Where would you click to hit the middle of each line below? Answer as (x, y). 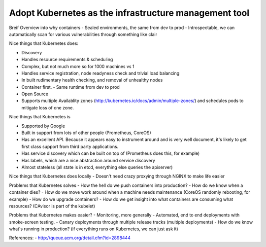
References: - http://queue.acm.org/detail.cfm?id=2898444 (70, 238)
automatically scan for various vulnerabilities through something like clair (83, 34)
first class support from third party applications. (70, 146)
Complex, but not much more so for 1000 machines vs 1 (78, 66)
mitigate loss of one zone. (48, 107)
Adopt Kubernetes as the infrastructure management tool (129, 13)
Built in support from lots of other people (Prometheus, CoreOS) (86, 133)
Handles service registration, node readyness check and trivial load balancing (100, 73)
